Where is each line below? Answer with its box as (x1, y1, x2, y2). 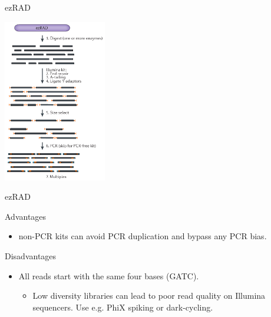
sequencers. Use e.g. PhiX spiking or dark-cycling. (32, 301, 213, 313)
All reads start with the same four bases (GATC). (18, 269, 199, 282)
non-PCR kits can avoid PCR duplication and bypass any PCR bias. (18, 230, 267, 242)
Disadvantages (5, 250, 57, 262)
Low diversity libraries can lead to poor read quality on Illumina (32, 289, 266, 302)
